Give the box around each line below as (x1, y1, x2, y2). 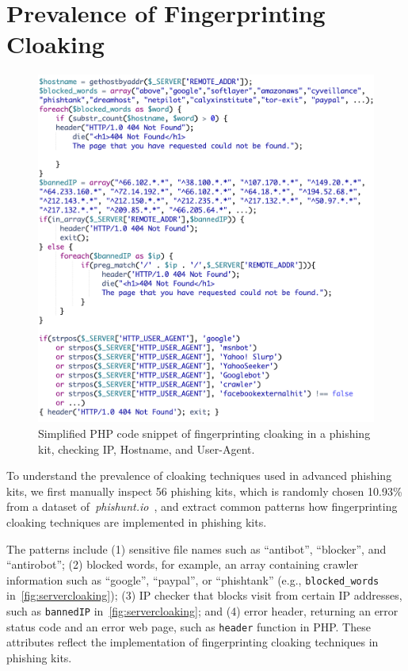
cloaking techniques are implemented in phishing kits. (6, 513, 267, 530)
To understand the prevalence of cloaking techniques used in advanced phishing (6, 467, 392, 484)
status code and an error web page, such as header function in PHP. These (6, 618, 371, 635)
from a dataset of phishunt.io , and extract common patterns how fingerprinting (6, 498, 398, 515)
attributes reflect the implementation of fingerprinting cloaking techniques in (6, 634, 379, 650)
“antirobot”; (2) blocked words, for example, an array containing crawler (6, 556, 359, 573)
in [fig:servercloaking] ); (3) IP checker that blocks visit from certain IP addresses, (6, 587, 402, 604)
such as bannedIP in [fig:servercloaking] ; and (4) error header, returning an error (6, 603, 398, 619)
